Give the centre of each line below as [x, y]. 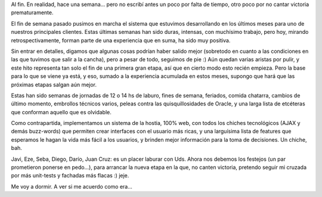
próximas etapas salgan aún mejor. [54, 85]
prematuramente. [32, 12]
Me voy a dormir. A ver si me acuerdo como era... [72, 186]
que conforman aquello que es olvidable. [61, 112]
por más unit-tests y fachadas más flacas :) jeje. [70, 176]
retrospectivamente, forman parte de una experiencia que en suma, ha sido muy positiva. [121, 40]
